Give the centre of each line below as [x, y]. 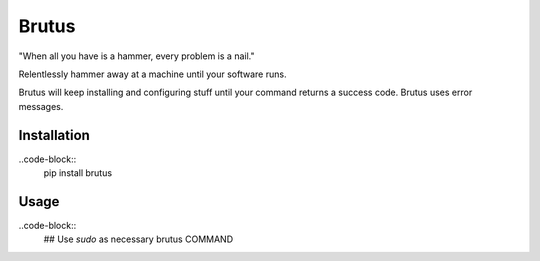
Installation [54, 135]
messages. [41, 106]
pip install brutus [78, 173]
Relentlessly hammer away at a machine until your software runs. [152, 74]
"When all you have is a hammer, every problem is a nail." [136, 56]
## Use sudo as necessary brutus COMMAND [138, 239]
